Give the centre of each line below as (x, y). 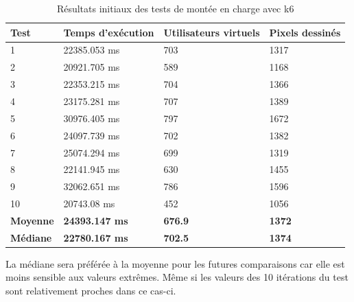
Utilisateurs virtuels (212, 32)
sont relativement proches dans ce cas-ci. (91, 290)
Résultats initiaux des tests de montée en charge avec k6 (175, 8)
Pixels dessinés (305, 32)
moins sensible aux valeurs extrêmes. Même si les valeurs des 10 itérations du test (177, 277)
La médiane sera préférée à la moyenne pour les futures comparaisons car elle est (175, 263)
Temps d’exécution (109, 32)
